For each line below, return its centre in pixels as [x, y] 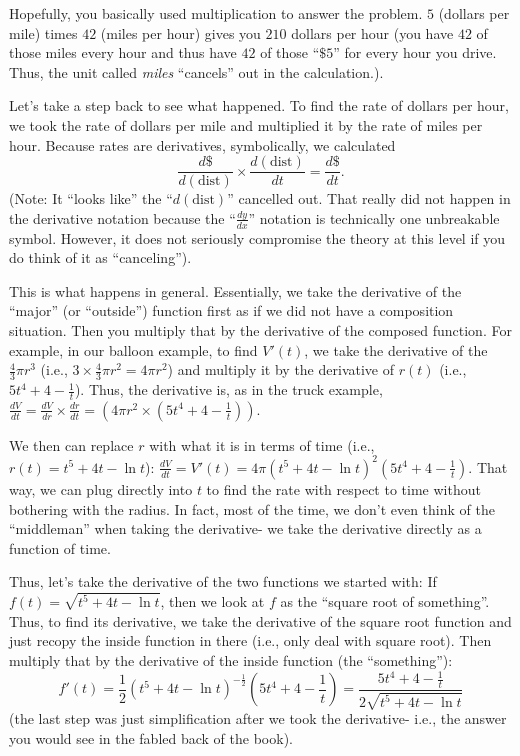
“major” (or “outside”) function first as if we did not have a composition [231, 310]
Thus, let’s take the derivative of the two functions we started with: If [223, 581]
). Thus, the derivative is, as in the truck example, [228, 389]
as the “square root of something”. [385, 601]
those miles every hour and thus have [123, 52]
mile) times [43, 32]
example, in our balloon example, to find [133, 349]
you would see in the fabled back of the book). [151, 737]
